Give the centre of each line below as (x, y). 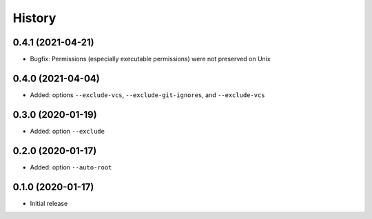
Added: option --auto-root (71, 167)
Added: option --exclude (67, 131)
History (34, 18)
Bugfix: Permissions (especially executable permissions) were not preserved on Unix (151, 59)
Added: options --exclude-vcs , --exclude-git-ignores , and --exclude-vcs (147, 95)
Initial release (49, 203)
